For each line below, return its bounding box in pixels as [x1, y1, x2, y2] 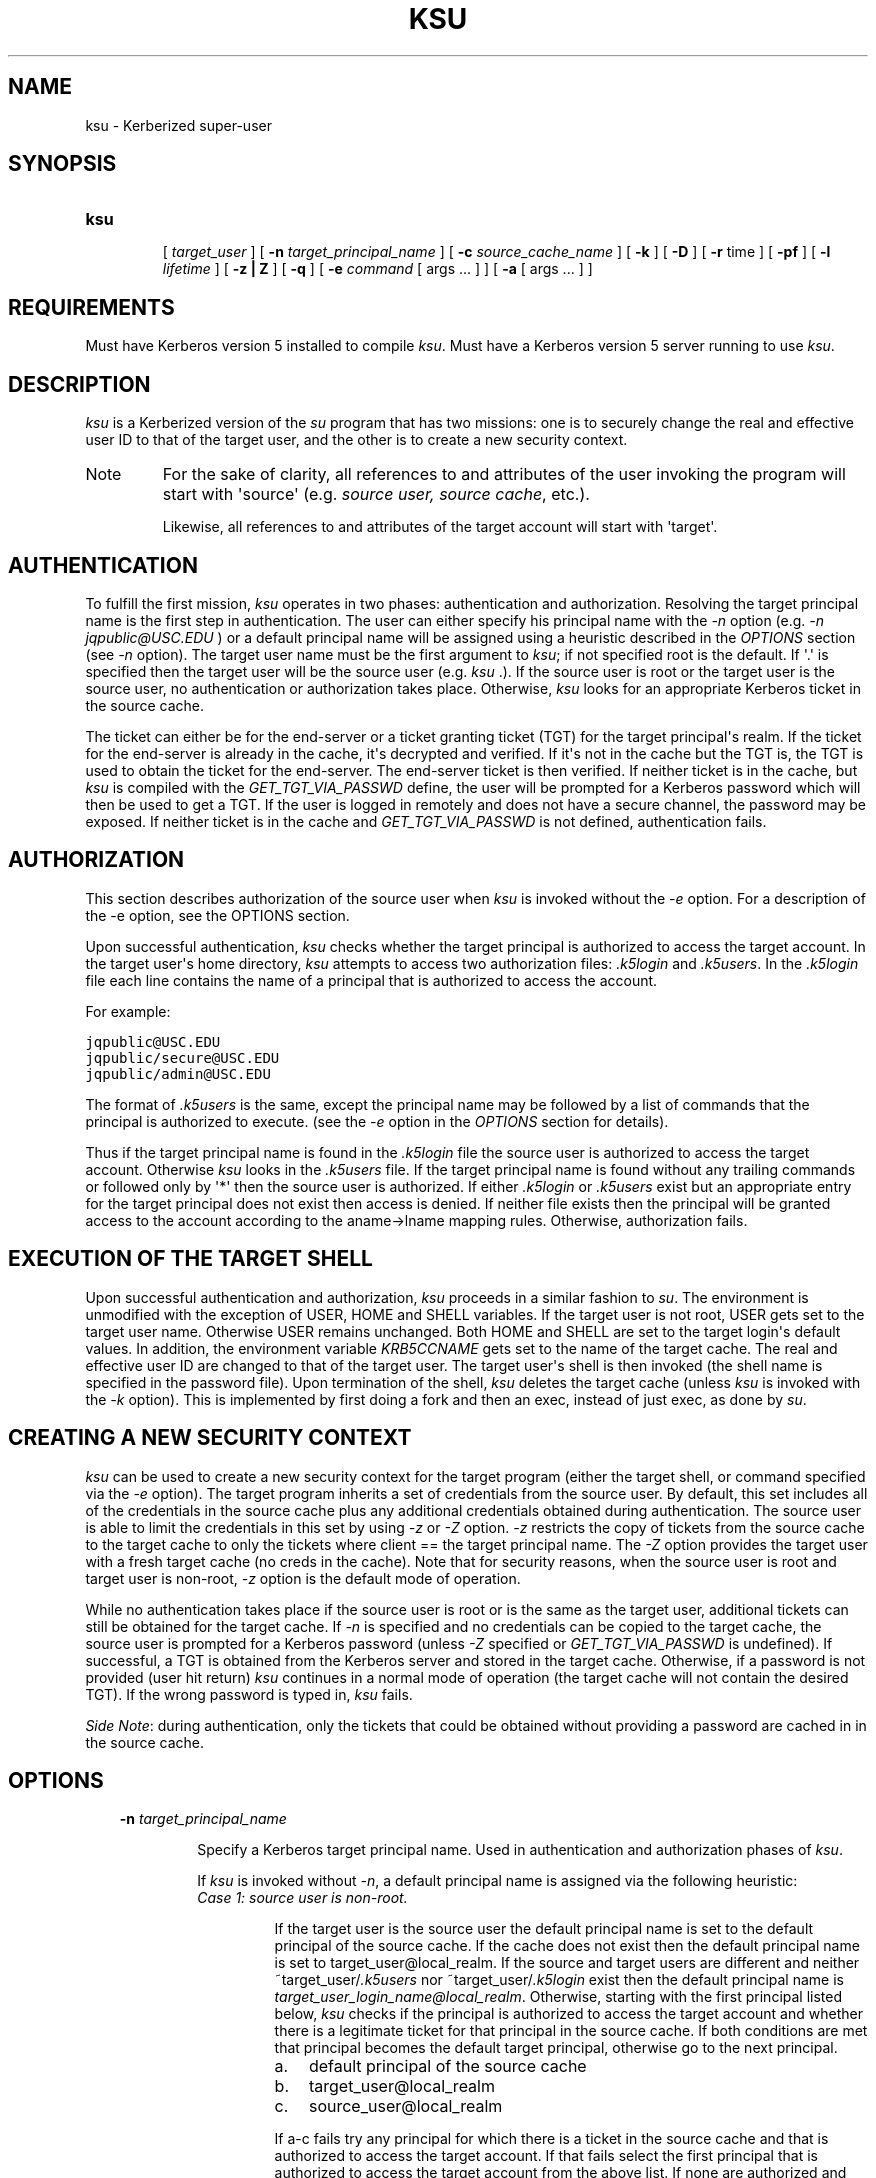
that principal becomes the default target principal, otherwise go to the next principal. [274, 2039, 838, 2057]
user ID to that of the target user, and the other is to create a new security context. [85, 431, 628, 449]
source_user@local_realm [308, 2096, 503, 2117]
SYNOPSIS [8, 151, 117, 177]
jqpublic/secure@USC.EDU [85, 1049, 280, 1066]
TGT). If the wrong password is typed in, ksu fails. [85, 1685, 413, 1703]
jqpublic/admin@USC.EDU [85, 1065, 271, 1082]
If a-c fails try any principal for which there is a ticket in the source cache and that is [274, 2130, 829, 2148]
